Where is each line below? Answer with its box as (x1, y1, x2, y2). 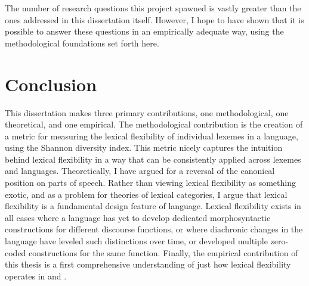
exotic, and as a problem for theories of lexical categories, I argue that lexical (5, 188, 288, 200)
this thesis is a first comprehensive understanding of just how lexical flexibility (5, 258, 291, 271)
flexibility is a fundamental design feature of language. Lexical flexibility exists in (5, 200, 301, 212)
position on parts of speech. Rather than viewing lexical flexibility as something (5, 176, 296, 189)
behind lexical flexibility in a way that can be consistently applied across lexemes (5, 153, 301, 165)
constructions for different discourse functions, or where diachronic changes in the (5, 223, 303, 235)
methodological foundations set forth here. (5, 36, 159, 49)
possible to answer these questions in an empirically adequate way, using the (5, 25, 284, 38)
